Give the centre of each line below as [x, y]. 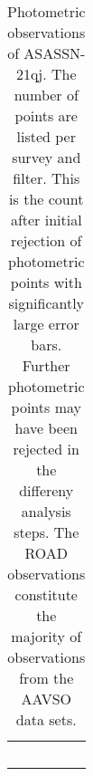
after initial [46, 220]
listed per [46, 136]
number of [46, 95]
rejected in [46, 449]
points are [46, 115]
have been [46, 428]
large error [46, 324]
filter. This [46, 178]
